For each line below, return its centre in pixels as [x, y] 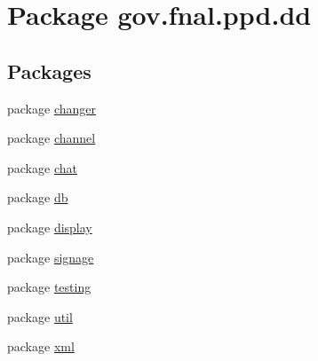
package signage [51, 257]
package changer [52, 108]
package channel [52, 138]
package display [50, 227]
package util [40, 316]
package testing [49, 287]
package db [38, 197]
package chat [42, 167]
